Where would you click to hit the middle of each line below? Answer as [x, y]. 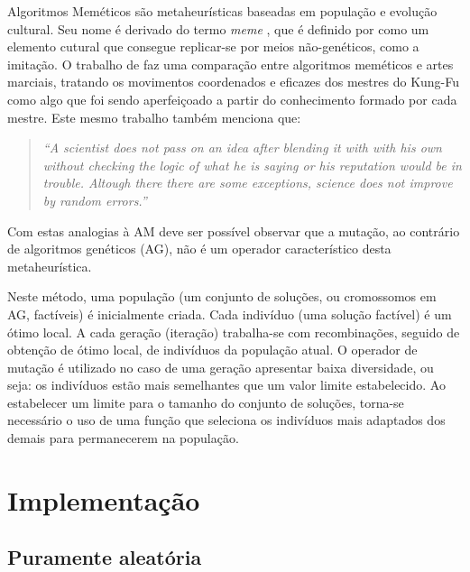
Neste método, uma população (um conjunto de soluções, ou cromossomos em [222, 296]
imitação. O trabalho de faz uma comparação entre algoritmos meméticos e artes [230, 64]
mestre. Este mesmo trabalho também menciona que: [154, 117]
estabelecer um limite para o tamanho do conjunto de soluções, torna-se [206, 402]
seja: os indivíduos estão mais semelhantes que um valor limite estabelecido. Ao [226, 385]
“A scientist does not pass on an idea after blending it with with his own [242, 148]
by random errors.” [95, 200]
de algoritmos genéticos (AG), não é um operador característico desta [199, 249]
